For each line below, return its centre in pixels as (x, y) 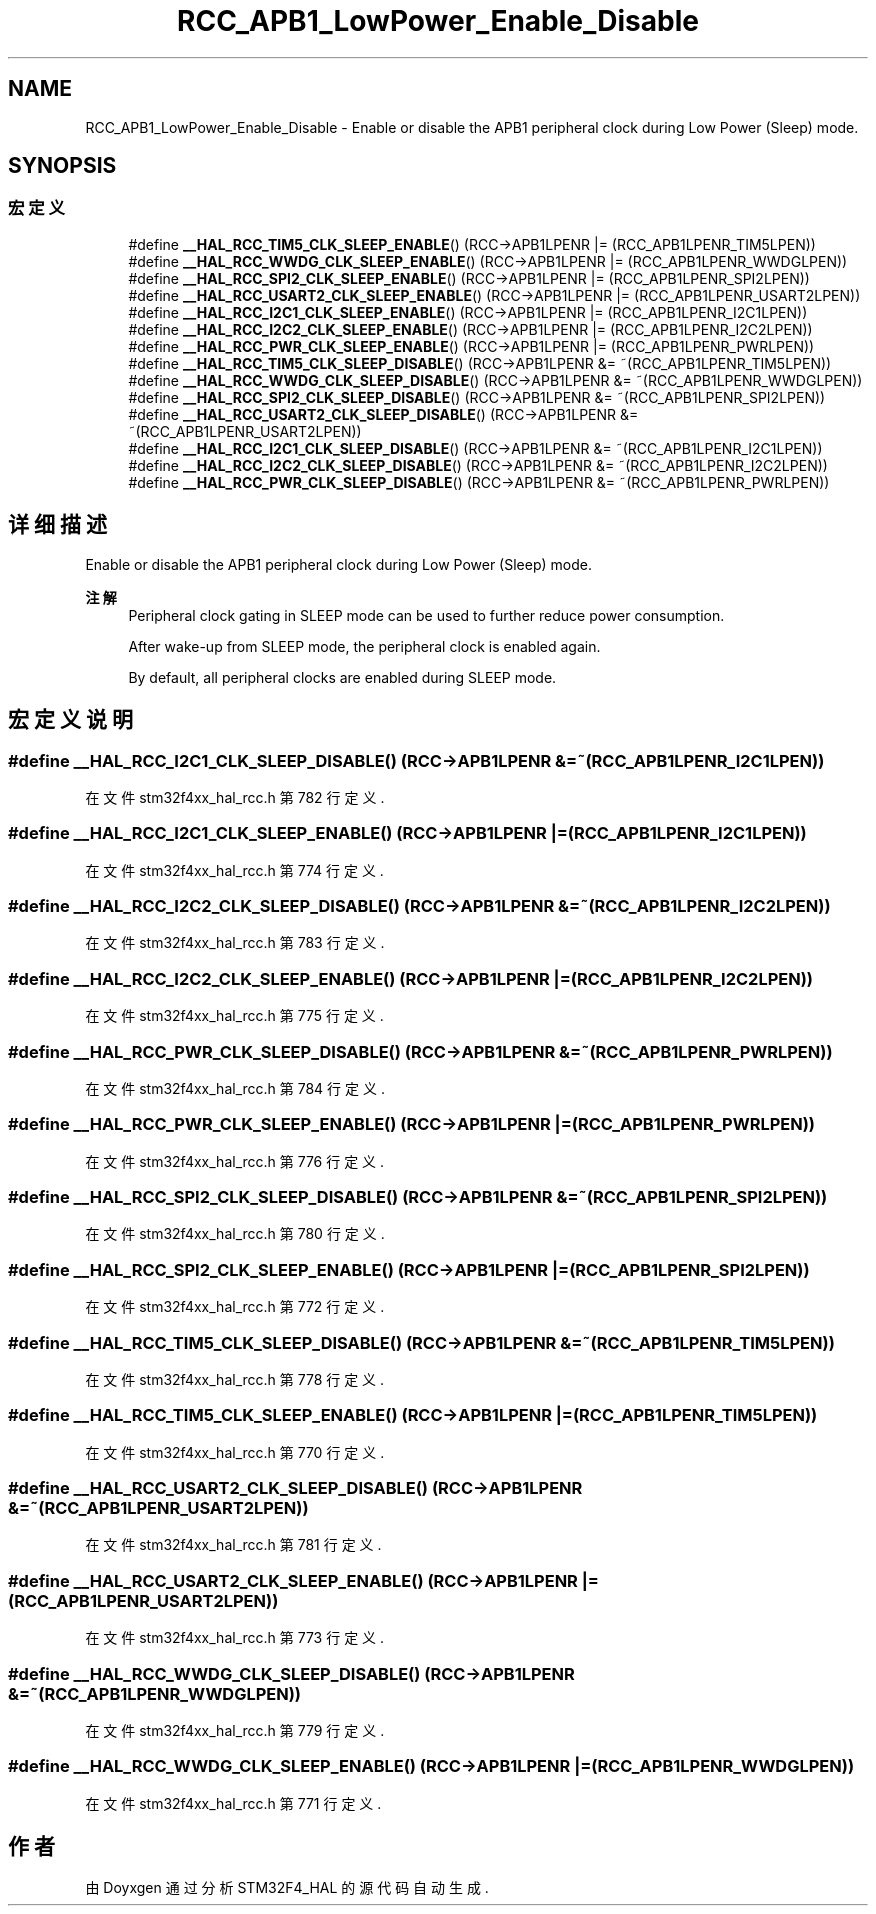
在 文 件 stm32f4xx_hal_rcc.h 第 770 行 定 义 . (235, 1452)
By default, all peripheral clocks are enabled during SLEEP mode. (342, 677)
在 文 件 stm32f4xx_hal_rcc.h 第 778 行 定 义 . (235, 1379)
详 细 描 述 (57, 525)
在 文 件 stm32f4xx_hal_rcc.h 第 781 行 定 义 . (233, 1545)
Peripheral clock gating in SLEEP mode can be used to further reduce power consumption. (426, 615)
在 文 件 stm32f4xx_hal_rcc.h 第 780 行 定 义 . (235, 1234)
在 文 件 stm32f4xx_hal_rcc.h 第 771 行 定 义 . (233, 1803)
